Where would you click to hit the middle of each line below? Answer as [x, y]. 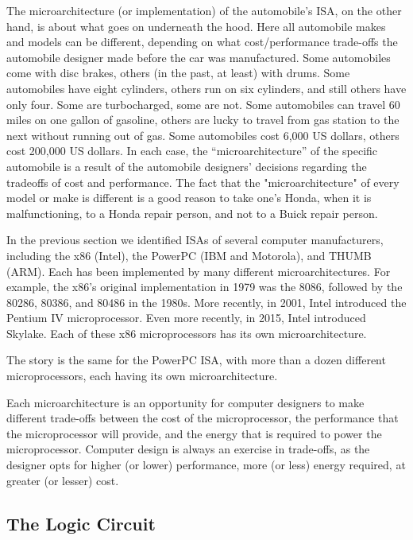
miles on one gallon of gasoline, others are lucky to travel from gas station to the [203, 120]
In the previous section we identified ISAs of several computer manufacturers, [195, 240]
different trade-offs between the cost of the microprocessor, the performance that [203, 418]
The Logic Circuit [81, 523]
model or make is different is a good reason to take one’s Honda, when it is [189, 198]
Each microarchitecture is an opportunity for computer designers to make [185, 402]
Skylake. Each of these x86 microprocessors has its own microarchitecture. [187, 333]
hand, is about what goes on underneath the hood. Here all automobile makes [196, 26]
